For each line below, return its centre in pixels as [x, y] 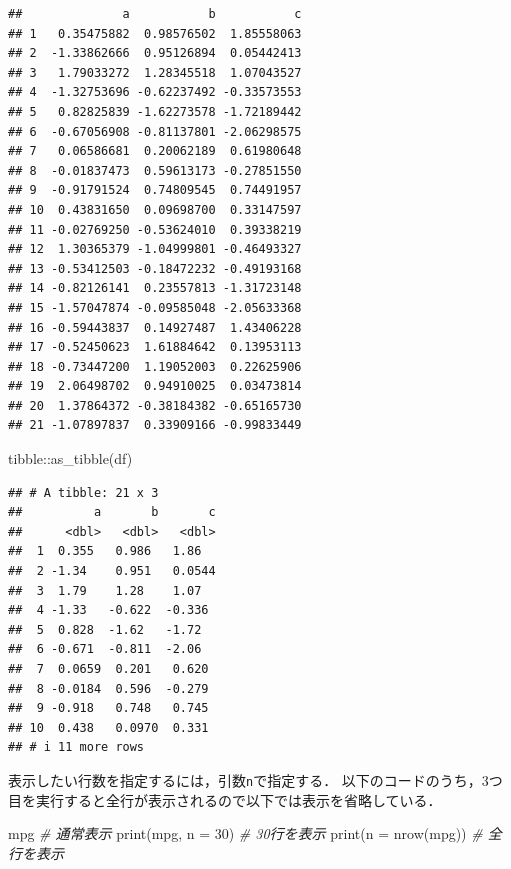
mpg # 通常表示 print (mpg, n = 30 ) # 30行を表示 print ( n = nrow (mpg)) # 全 [255, 833]
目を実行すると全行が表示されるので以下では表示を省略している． [225, 799]
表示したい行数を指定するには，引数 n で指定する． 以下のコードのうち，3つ [255, 779]
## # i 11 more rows [76, 747]
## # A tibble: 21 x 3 [83, 492]
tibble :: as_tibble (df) [70, 458]
